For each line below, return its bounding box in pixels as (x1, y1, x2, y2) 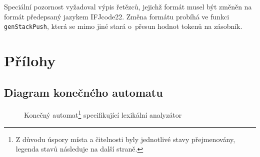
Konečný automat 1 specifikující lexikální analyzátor (24, 108, 182, 120)
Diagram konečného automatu (4, 84, 163, 100)
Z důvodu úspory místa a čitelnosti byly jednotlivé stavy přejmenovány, (15, 134, 235, 144)
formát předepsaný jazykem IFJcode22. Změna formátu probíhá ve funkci (4, 11, 229, 21)
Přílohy (4, 50, 56, 71)
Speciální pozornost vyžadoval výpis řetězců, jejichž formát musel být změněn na (4, 1, 252, 11)
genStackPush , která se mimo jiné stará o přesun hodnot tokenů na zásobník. (4, 21, 242, 31)
